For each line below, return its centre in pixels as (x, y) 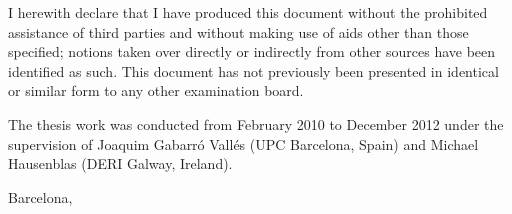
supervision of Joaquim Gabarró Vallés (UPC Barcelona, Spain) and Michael (243, 143)
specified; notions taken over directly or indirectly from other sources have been (252, 51)
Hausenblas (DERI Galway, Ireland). (120, 163)
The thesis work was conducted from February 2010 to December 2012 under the (256, 123)
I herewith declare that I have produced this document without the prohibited (248, 12)
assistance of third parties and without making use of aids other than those (238, 31)
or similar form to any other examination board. (156, 90)
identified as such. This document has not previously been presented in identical (253, 70)
